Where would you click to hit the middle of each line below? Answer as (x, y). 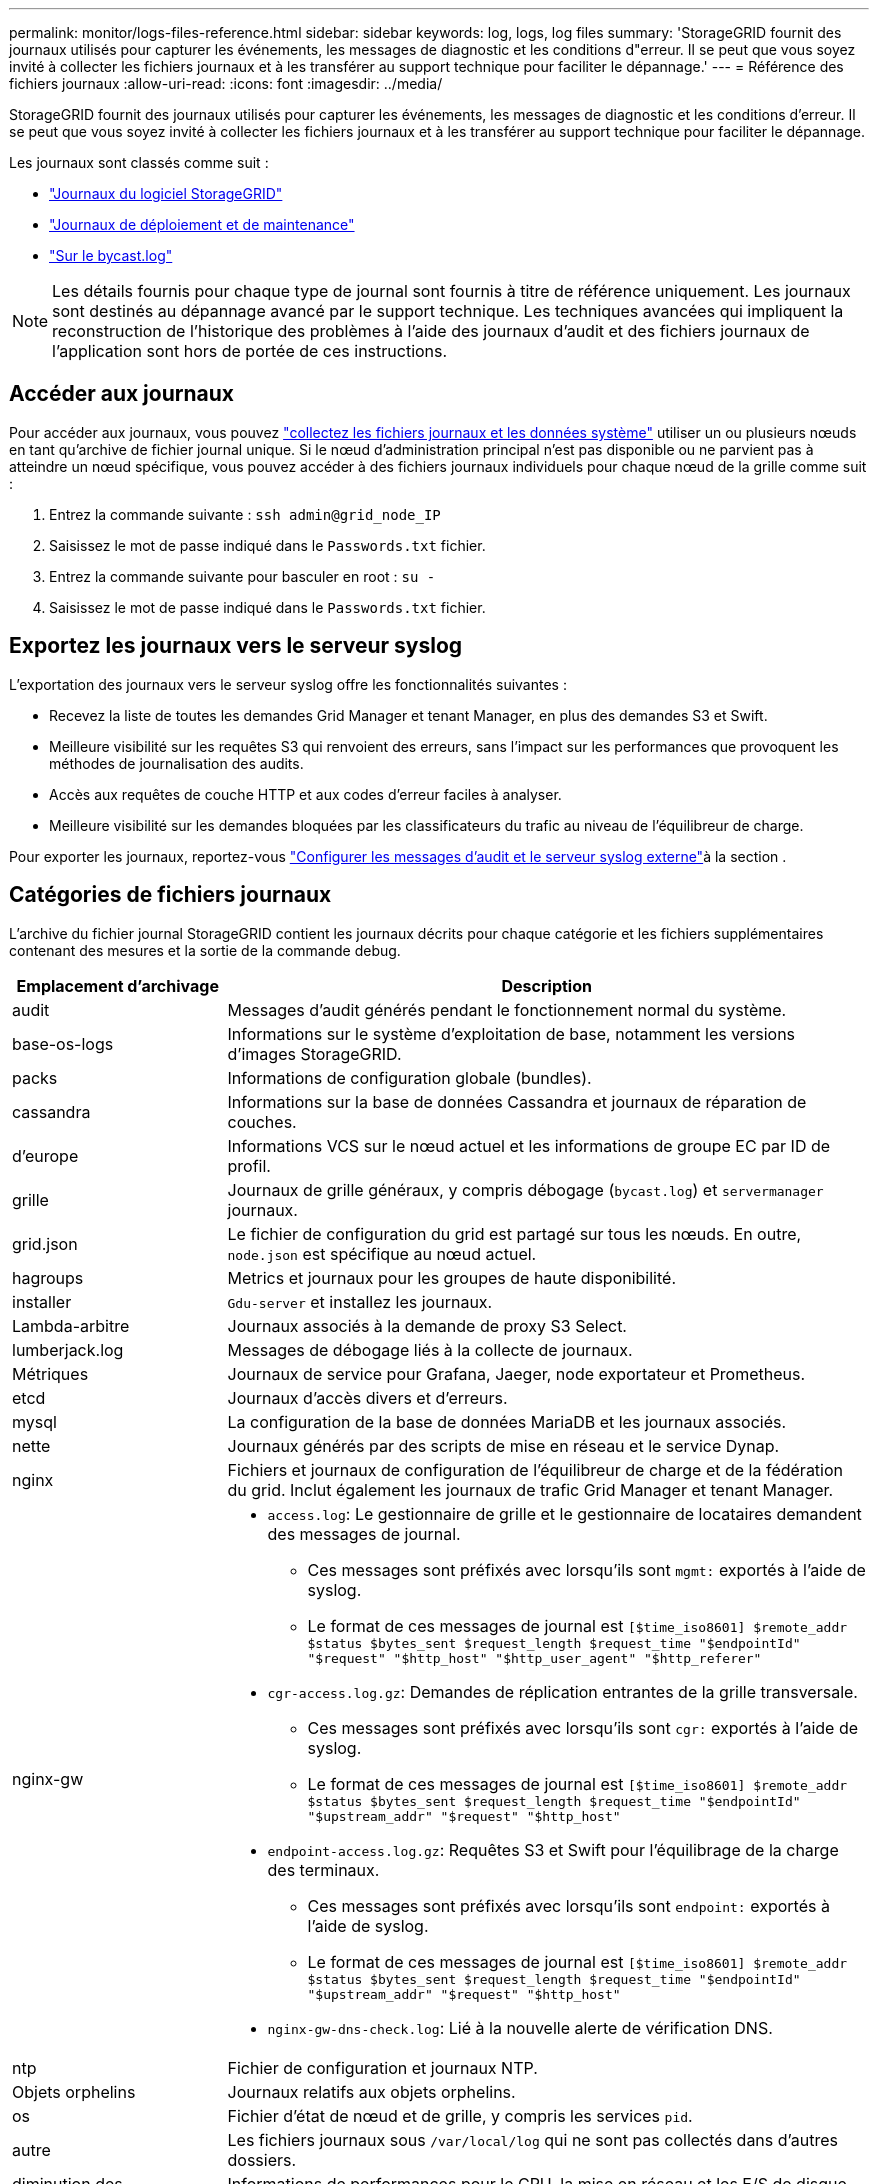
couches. (262, 1121)
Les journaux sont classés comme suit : (139, 162)
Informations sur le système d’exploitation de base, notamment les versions (511, 1033)
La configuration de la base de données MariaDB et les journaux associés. (507, 1421)
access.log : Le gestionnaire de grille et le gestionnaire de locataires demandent (564, 1513)
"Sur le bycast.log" (111, 255)
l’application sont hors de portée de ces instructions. (250, 351)
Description (546, 985)
